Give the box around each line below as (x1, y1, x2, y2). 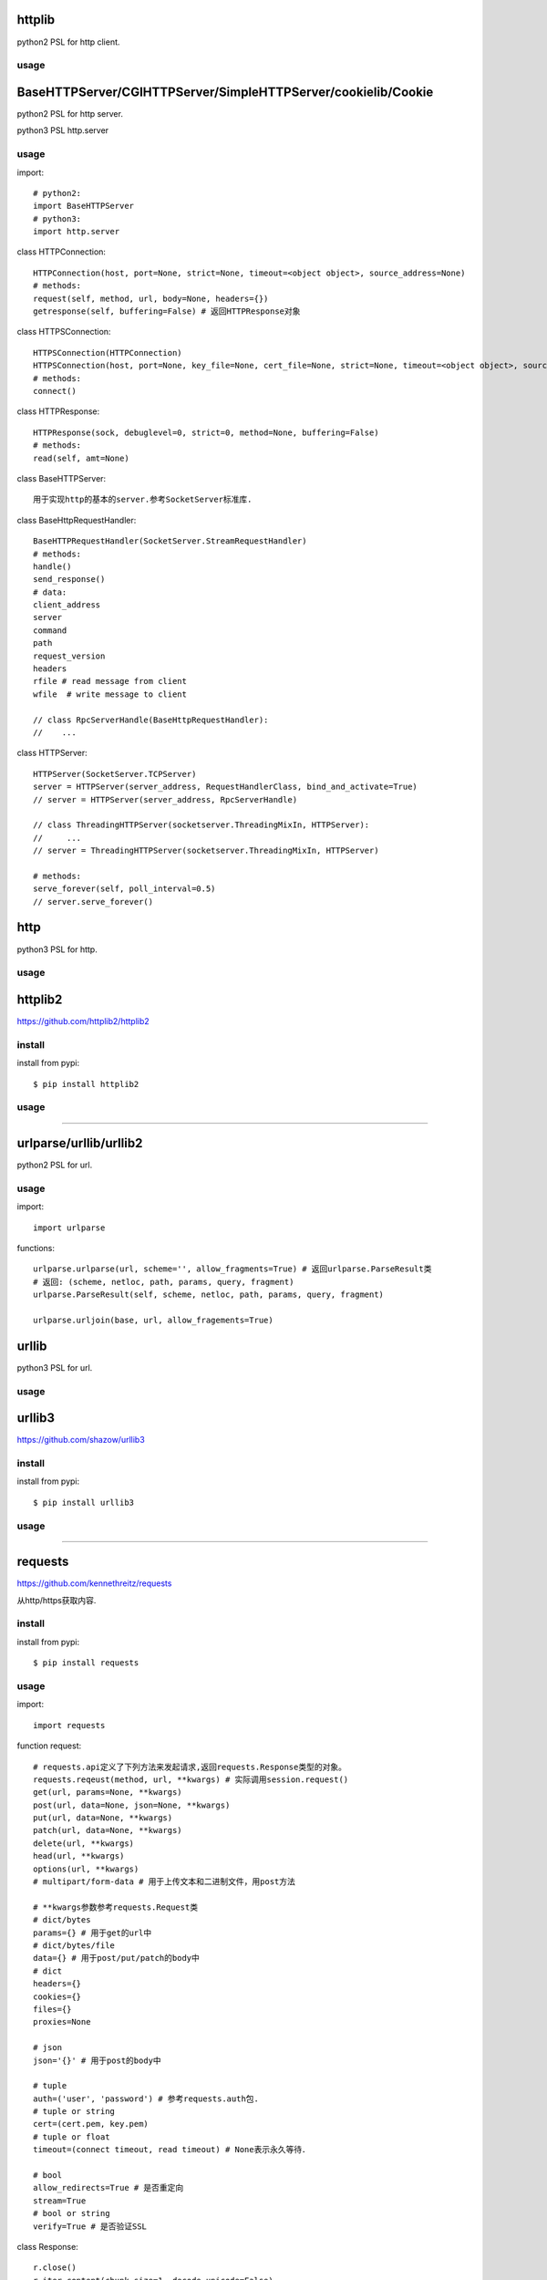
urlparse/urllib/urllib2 (16, 1135, 143, 1151)
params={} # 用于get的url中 (33, 1927, 152, 1938)
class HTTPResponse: (16, 406, 100, 417)
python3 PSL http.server (16, 125, 109, 136)
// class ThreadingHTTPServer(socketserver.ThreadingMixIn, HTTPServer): (33, 820, 370, 830)
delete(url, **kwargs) (33, 1838, 135, 1849)
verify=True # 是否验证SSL (33, 2221, 148, 2232)
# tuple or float (33, 2131, 110, 2142)
